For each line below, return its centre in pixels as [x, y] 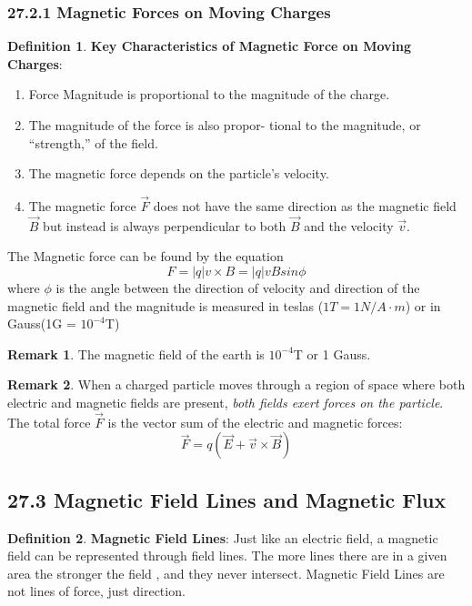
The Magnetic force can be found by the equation [146, 256]
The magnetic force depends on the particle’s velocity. [179, 173]
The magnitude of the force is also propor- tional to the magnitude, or [225, 125]
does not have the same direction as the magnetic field [305, 206]
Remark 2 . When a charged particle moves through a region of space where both [236, 384]
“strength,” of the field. [93, 142]
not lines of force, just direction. [96, 591]
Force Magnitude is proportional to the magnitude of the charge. [209, 94]
